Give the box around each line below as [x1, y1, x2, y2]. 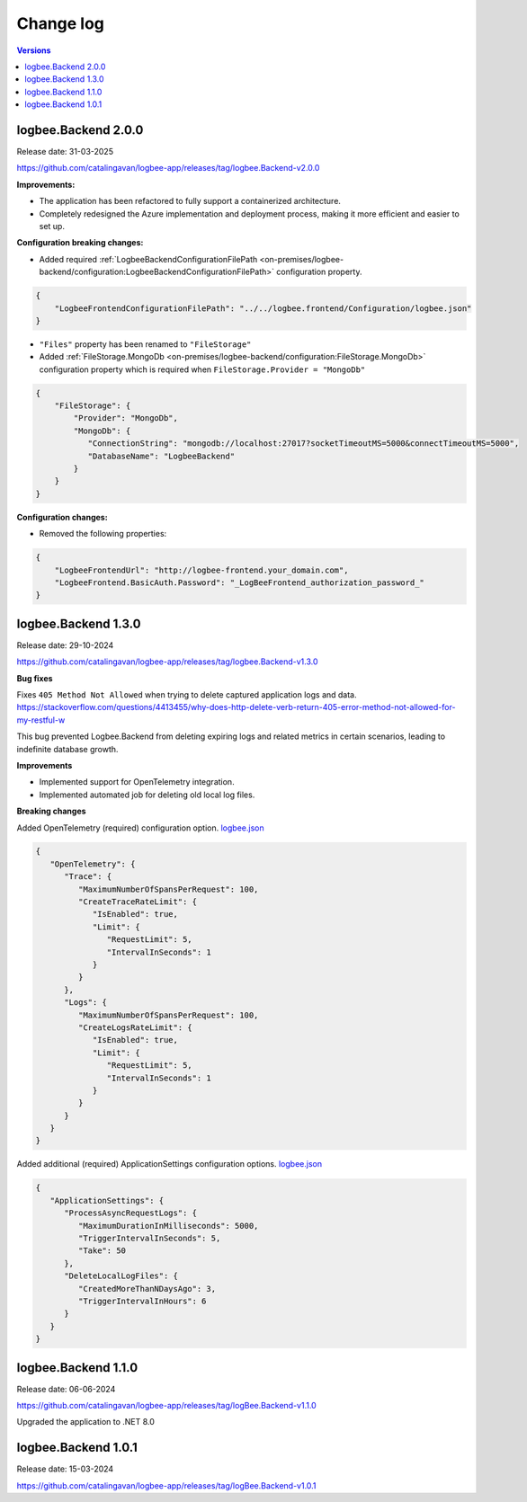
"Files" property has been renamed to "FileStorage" [39, 338, 252, 350]
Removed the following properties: [39, 529, 167, 539]
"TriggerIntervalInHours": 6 [77, 1295, 207, 1306]
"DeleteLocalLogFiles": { [64, 1271, 179, 1281]
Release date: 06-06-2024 [16, 1383, 116, 1394]
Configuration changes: [16, 511, 108, 522]
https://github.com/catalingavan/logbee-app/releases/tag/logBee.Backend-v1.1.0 [16, 1400, 317, 1411]
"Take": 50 [77, 1246, 126, 1256]
